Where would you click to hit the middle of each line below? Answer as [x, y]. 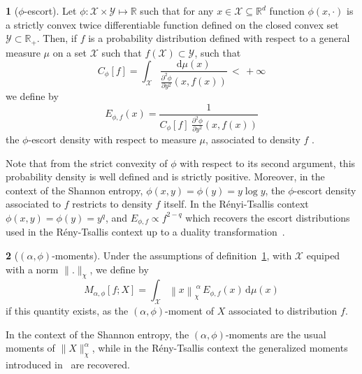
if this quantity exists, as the [67, 311]
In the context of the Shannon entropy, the [97, 334]
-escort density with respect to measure [112, 139]
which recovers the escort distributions [268, 217]
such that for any [177, 10]
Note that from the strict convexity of [87, 163]
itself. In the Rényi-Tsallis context [236, 204]
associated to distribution [283, 311]
